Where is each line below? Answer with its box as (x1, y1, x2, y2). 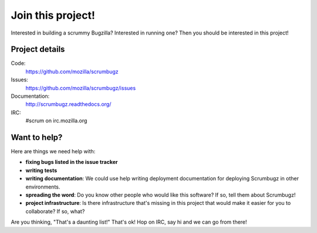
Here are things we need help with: (11, 148, 96, 155)
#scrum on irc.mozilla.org (25, 117, 87, 124)
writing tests (25, 167, 58, 174)
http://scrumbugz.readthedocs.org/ (25, 101, 112, 108)
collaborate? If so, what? (25, 208, 85, 215)
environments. (25, 183, 60, 190)
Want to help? (11, 132, 63, 142)
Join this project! (11, 9, 95, 22)
